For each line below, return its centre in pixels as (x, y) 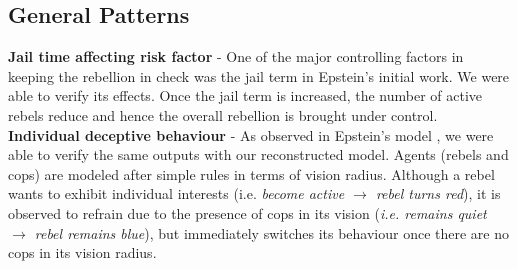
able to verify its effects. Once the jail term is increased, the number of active (245, 95)
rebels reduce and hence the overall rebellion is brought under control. (223, 114)
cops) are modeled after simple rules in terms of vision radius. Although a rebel (251, 173)
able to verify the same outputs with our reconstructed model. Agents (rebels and (258, 154)
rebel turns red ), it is (438, 193)
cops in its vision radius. (82, 252)
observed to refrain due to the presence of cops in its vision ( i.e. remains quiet (247, 212)
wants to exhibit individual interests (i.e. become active (176, 193)
